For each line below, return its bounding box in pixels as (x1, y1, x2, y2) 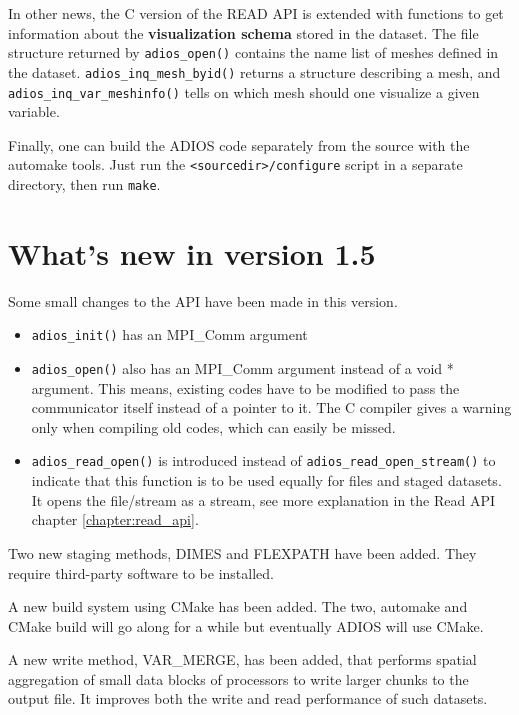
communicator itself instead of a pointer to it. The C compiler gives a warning (31, 397, 512, 418)
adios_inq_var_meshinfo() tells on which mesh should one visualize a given (8, 81, 480, 102)
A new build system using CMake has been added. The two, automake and (8, 596, 468, 617)
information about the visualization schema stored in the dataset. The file (8, 22, 479, 43)
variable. (8, 101, 60, 122)
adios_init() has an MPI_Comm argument (31, 324, 308, 345)
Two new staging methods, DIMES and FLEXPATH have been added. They (8, 542, 477, 563)
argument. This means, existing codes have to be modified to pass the (31, 377, 460, 398)
